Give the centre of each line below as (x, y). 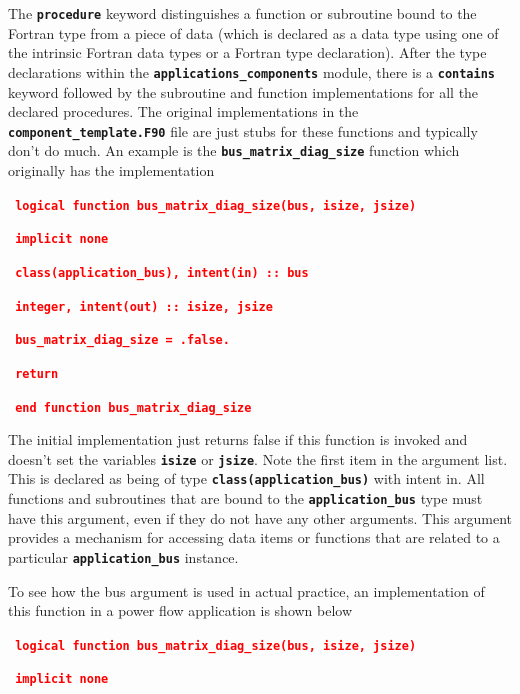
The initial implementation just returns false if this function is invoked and (238, 439)
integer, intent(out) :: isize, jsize (144, 306)
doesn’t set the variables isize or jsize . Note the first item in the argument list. (258, 458)
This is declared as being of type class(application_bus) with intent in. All (246, 478)
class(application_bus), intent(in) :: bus (162, 272)
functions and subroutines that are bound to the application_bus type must (245, 498)
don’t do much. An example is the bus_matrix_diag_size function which (234, 150)
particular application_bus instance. (123, 556)
